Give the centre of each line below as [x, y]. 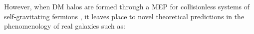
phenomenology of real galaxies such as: [65, 26]
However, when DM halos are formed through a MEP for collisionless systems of [127, 6]
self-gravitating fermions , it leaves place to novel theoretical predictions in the [124, 16]
